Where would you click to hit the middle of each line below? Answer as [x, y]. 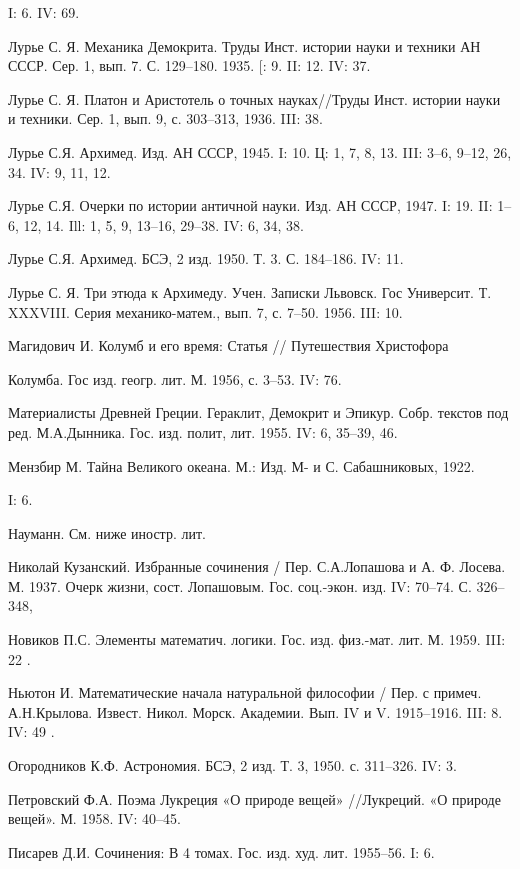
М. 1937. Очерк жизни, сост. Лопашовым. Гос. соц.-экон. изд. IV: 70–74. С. [240, 585]
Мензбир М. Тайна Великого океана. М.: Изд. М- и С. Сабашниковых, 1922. [241, 465]
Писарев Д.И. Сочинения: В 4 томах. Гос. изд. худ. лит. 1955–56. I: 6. [221, 851]
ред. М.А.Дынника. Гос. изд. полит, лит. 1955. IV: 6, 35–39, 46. [203, 431]
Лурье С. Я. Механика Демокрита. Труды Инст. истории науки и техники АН [244, 45]
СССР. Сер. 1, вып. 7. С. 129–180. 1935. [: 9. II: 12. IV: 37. [189, 65]
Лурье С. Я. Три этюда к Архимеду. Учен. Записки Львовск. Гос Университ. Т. [250, 291]
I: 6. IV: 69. [44, 12]
